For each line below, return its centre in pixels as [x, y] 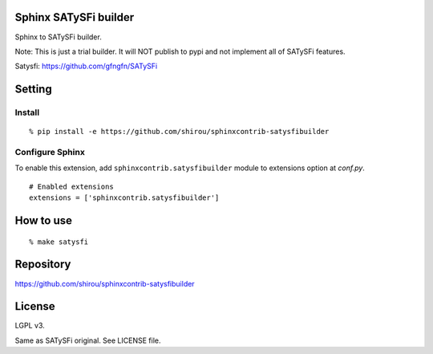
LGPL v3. [30, 326]
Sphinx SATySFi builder [75, 17]
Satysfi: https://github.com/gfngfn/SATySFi [86, 66]
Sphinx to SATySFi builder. [58, 37]
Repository [43, 264]
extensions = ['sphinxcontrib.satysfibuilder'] [124, 198]
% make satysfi [59, 242]
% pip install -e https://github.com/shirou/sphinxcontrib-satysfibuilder [179, 132]
